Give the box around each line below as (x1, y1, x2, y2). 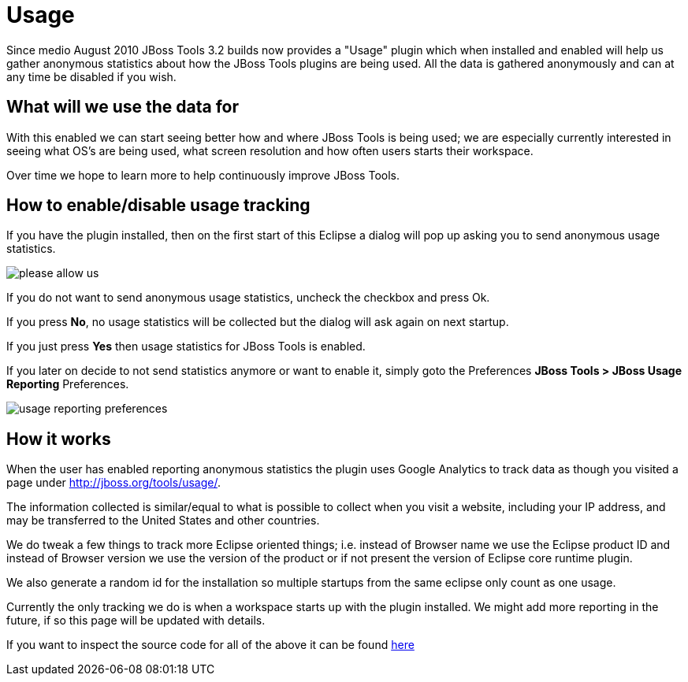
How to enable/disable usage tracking (6, 195, 311, 216)
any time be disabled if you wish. (6, 69, 177, 83)
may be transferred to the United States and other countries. (6, 513, 320, 528)
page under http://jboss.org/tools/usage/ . (6, 476, 221, 490)
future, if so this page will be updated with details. (6, 613, 266, 628)
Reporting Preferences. (6, 377, 129, 391)
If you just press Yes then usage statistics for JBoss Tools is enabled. (6, 339, 366, 354)
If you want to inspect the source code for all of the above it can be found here (6, 638, 415, 652)
